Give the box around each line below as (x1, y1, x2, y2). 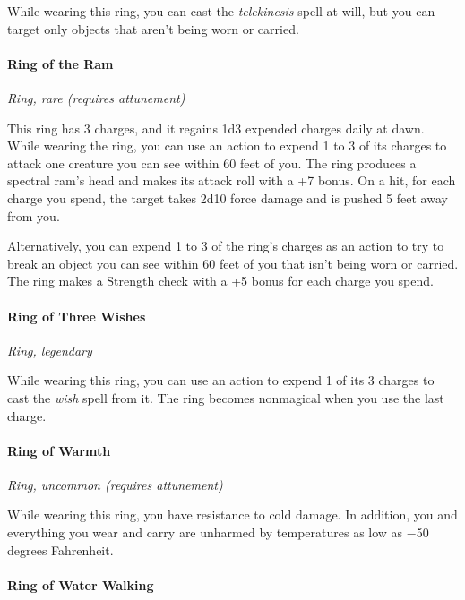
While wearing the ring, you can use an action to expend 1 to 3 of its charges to (7, 136, 447, 155)
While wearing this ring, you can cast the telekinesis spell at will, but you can (7, 2, 435, 20)
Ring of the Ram (7, 54, 114, 73)
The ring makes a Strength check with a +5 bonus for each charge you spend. (7, 271, 434, 290)
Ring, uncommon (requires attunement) (7, 475, 223, 493)
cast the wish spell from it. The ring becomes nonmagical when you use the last (7, 388, 444, 407)
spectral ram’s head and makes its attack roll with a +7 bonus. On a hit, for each (7, 171, 456, 190)
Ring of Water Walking (7, 575, 154, 594)
